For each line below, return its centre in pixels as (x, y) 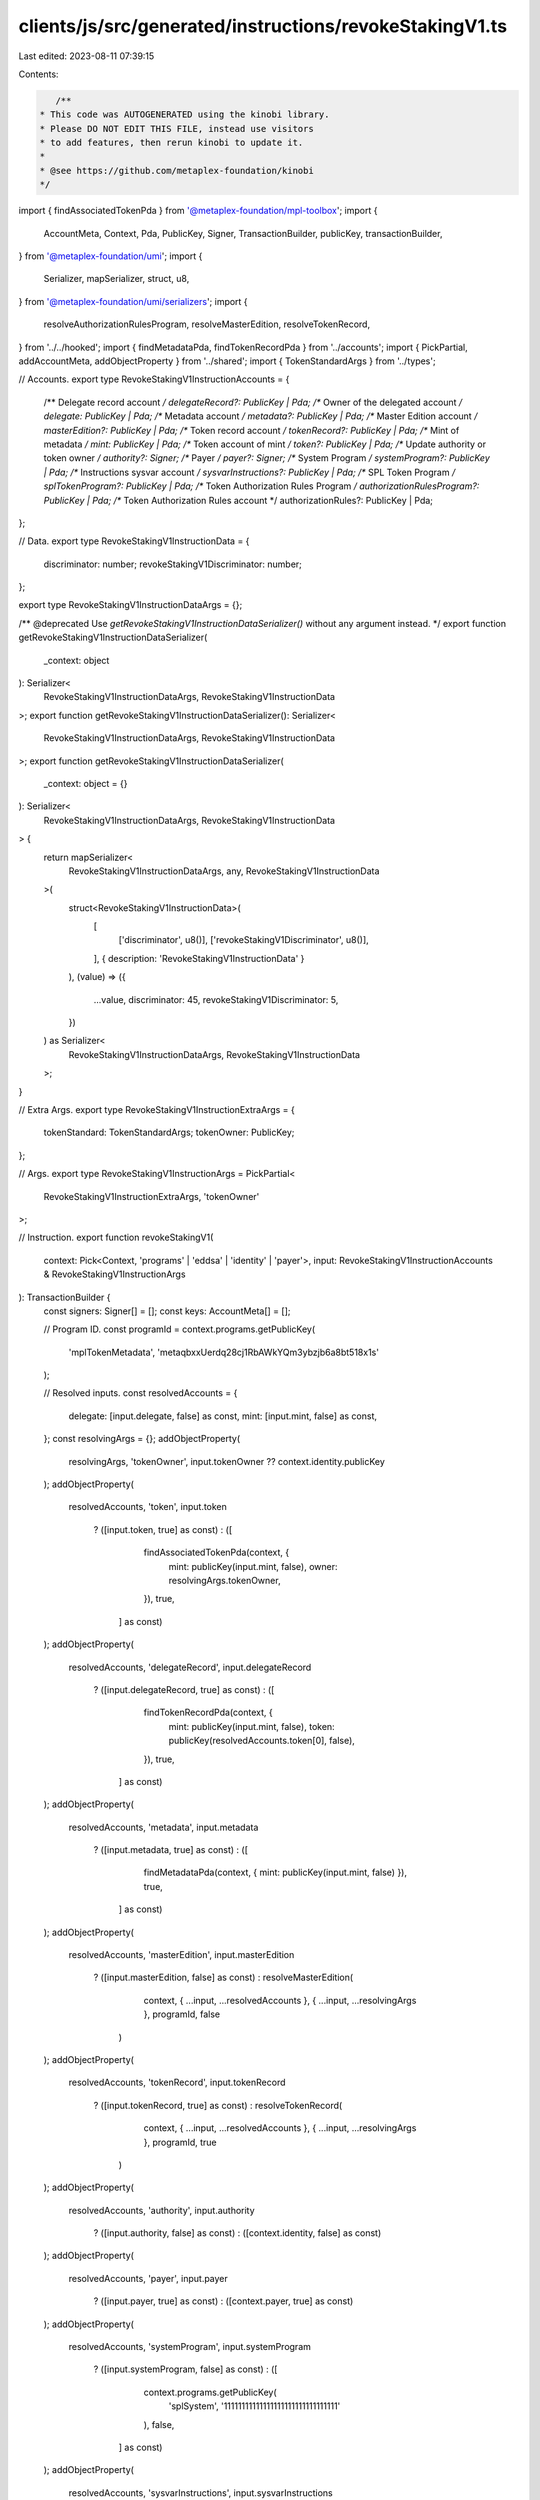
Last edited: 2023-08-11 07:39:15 (86, 56)
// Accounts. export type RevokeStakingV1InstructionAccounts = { (154, 379)
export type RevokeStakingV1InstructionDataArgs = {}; (130, 605)
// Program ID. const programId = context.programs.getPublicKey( (179, 1329)
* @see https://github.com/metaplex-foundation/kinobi (176, 170)
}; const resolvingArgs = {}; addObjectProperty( (142, 1439)
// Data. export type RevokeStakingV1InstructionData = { (134, 541)
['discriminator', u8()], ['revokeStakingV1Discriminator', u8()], (243, 940)
